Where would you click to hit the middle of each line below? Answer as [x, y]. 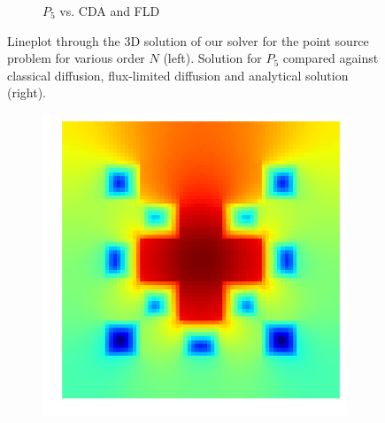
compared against [331, 58]
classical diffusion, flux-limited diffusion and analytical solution [178, 75]
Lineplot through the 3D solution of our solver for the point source [188, 40]
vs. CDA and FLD [110, 11]
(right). [27, 92]
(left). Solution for [212, 58]
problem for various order [76, 58]
